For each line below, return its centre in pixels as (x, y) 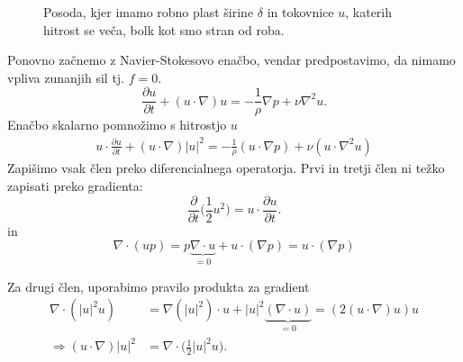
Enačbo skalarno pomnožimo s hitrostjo (117, 125)
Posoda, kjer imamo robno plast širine (149, 12)
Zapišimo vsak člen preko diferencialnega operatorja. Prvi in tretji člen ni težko (226, 168)
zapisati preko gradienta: (75, 185)
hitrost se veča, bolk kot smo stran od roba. (164, 29)
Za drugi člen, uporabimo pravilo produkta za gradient (159, 286)
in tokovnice (300, 12)
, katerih (369, 12)
